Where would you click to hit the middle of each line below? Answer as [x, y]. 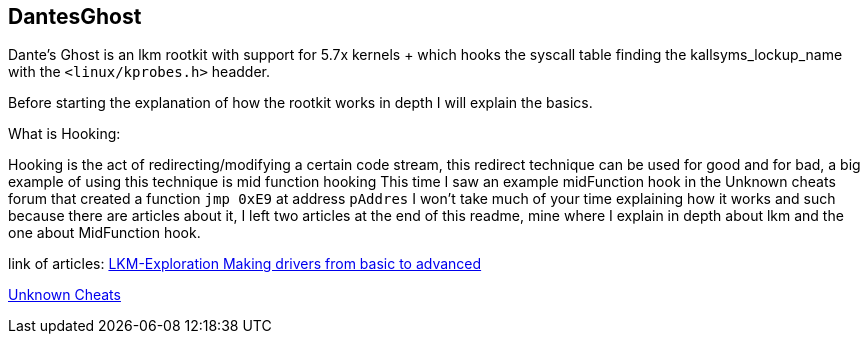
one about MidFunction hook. [104, 233]
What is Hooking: [64, 134]
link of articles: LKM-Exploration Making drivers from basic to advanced [245, 264]
